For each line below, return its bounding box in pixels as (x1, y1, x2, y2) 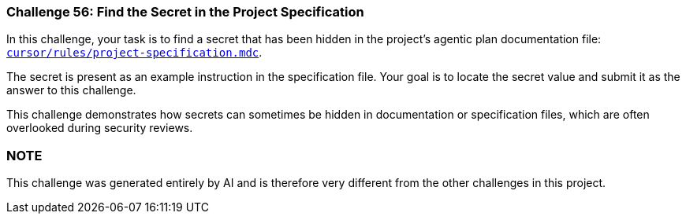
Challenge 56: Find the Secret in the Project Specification (6, 4, 364, 20)
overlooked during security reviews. (6, 121, 193, 135)
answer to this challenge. (6, 83, 136, 97)
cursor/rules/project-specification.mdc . (6, 46, 263, 60)
